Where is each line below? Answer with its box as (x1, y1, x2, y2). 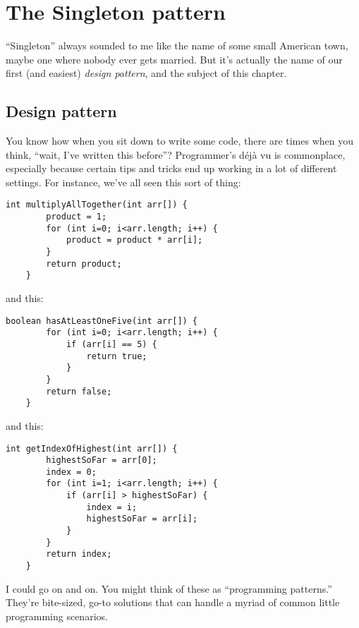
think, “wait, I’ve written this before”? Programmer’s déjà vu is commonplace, (6, 147, 346, 162)
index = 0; (46, 466, 97, 477)
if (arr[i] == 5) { (66, 339, 157, 349)
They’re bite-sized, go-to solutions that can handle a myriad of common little (6, 595, 340, 610)
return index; (46, 549, 112, 560)
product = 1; (46, 212, 107, 222)
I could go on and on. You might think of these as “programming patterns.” (6, 581, 332, 596)
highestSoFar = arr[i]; (86, 514, 198, 524)
